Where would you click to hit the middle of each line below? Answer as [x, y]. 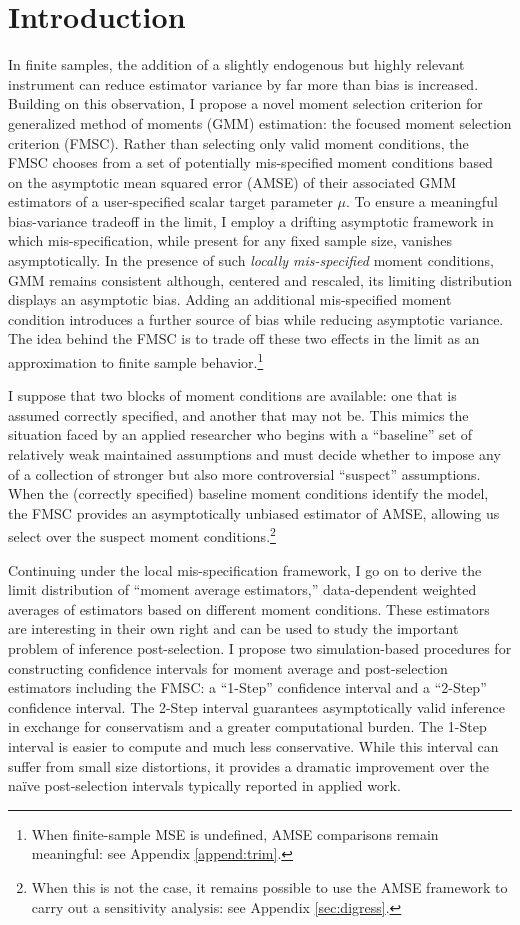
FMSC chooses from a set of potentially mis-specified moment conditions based [250, 162]
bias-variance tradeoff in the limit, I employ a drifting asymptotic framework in [251, 220]
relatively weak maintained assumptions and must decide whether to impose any [254, 454]
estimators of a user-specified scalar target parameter [170, 201]
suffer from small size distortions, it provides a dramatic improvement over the [248, 765]
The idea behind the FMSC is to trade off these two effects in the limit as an [244, 338]
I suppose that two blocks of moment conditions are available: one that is [232, 395]
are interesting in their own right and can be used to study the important [233, 628]
